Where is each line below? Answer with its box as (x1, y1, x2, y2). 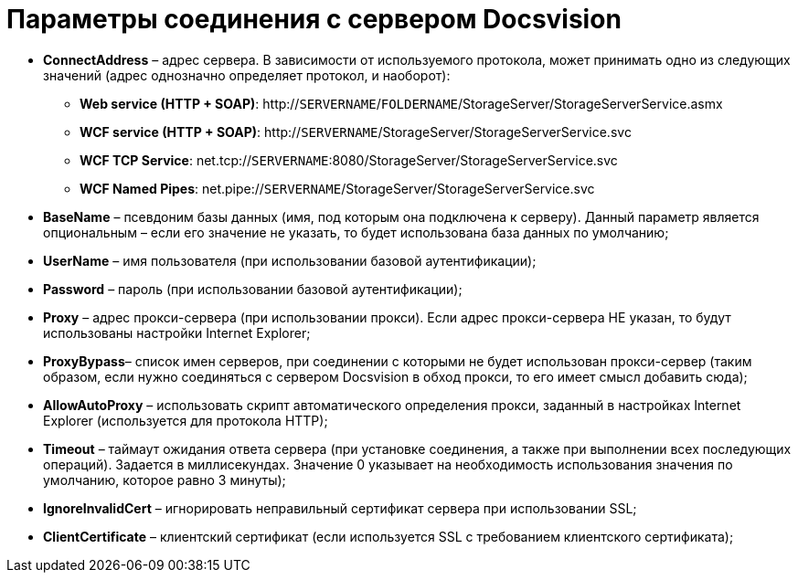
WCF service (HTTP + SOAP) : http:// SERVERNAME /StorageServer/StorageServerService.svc (80, 123, 632, 140)
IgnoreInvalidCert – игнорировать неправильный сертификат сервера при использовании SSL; (43, 500, 637, 516)
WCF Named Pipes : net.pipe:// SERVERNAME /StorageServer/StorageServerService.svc (80, 180, 595, 196)
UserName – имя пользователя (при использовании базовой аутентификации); (43, 252, 537, 269)
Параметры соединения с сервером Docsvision (6, 4, 622, 35)
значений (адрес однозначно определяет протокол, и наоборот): (43, 67, 451, 83)
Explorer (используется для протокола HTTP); (43, 412, 328, 428)
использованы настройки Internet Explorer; (43, 324, 311, 341)
